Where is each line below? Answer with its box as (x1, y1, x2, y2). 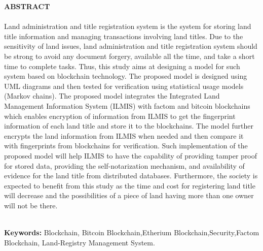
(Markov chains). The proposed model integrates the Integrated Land (4, 90, 220, 101)
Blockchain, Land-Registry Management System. (4, 237, 155, 247)
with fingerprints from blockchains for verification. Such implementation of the (4, 140, 248, 151)
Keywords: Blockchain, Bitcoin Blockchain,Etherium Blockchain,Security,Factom (4, 227, 259, 238)
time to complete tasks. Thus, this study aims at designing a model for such (4, 60, 240, 71)
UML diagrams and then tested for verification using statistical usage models (4, 80, 244, 91)
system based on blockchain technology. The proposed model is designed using (4, 71, 247, 81)
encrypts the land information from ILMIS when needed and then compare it (4, 130, 244, 141)
